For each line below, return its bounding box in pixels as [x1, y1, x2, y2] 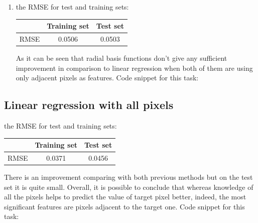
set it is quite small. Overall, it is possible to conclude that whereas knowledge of [4, 181, 253, 192]
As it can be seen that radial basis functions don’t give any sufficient [16, 53, 227, 63]
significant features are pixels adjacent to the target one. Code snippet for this [4, 201, 245, 211]
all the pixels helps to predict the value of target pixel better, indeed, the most [4, 191, 246, 202]
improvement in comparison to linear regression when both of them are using [16, 62, 253, 73]
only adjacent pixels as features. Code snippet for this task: [16, 72, 199, 83]
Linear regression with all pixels [4, 97, 174, 113]
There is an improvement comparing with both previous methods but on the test [4, 172, 253, 182]
